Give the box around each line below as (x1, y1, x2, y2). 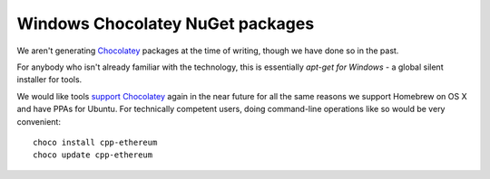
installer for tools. (16, 74, 83, 85)
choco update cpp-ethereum (33, 150, 153, 160)
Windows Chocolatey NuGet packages (16, 14, 315, 33)
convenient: (16, 116, 61, 127)
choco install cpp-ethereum (33, 137, 158, 147)
